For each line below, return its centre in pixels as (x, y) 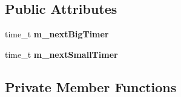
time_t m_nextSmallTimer (61, 54)
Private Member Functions (91, 86)
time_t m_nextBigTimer (57, 34)
